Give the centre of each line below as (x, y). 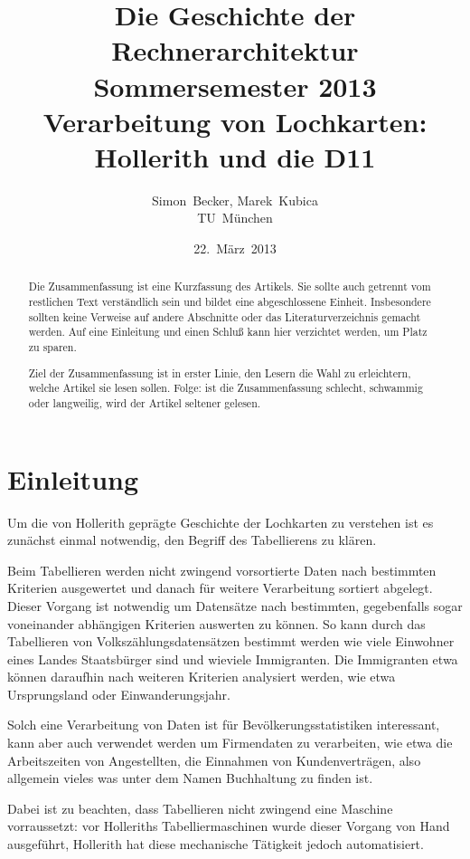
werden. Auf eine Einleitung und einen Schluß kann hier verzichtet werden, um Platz (228, 332)
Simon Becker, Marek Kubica (235, 200)
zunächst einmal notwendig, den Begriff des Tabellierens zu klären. (192, 540)
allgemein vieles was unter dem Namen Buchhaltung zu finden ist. (190, 778)
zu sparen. (52, 347)
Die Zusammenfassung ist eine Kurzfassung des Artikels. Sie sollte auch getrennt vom (230, 286)
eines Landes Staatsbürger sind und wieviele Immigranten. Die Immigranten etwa (233, 659)
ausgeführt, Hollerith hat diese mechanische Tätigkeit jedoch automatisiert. (216, 844)
